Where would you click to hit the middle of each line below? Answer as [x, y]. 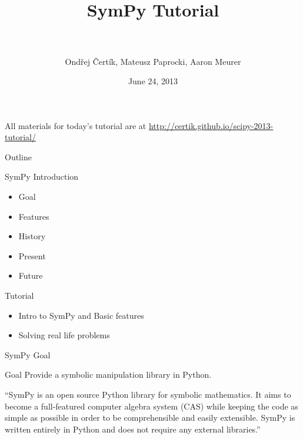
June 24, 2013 [153, 81]
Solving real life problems [64, 335]
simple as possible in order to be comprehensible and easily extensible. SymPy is [150, 417]
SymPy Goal [28, 354]
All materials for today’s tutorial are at [76, 125]
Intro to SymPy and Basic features [81, 315]
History [32, 236]
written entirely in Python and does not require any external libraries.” [133, 429]
